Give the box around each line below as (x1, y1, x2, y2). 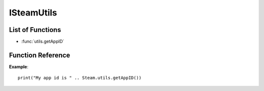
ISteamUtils (9, 7, 57, 18)
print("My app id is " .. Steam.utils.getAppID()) (18, 75, 142, 81)
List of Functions (9, 26, 61, 34)
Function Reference (9, 51, 70, 59)
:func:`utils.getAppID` (21, 39, 65, 45)
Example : (9, 63, 29, 70)
